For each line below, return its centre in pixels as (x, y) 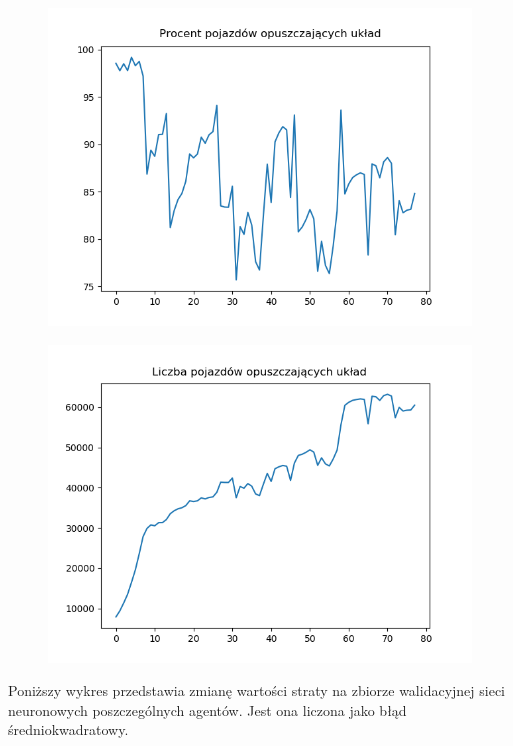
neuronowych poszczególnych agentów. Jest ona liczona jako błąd (207, 709)
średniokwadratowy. (68, 729)
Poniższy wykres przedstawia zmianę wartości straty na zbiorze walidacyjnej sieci (257, 690)
